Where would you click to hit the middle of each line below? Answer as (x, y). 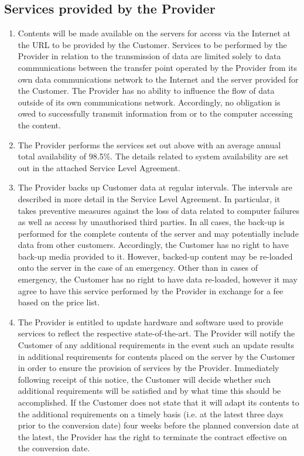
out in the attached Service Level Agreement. (99, 167)
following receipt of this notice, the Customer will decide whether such (144, 379)
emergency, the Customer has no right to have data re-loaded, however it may (158, 279)
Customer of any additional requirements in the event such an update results (156, 345)
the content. (39, 125)
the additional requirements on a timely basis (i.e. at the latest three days (151, 414)
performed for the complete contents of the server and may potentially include (158, 233)
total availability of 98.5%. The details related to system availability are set (153, 156)
